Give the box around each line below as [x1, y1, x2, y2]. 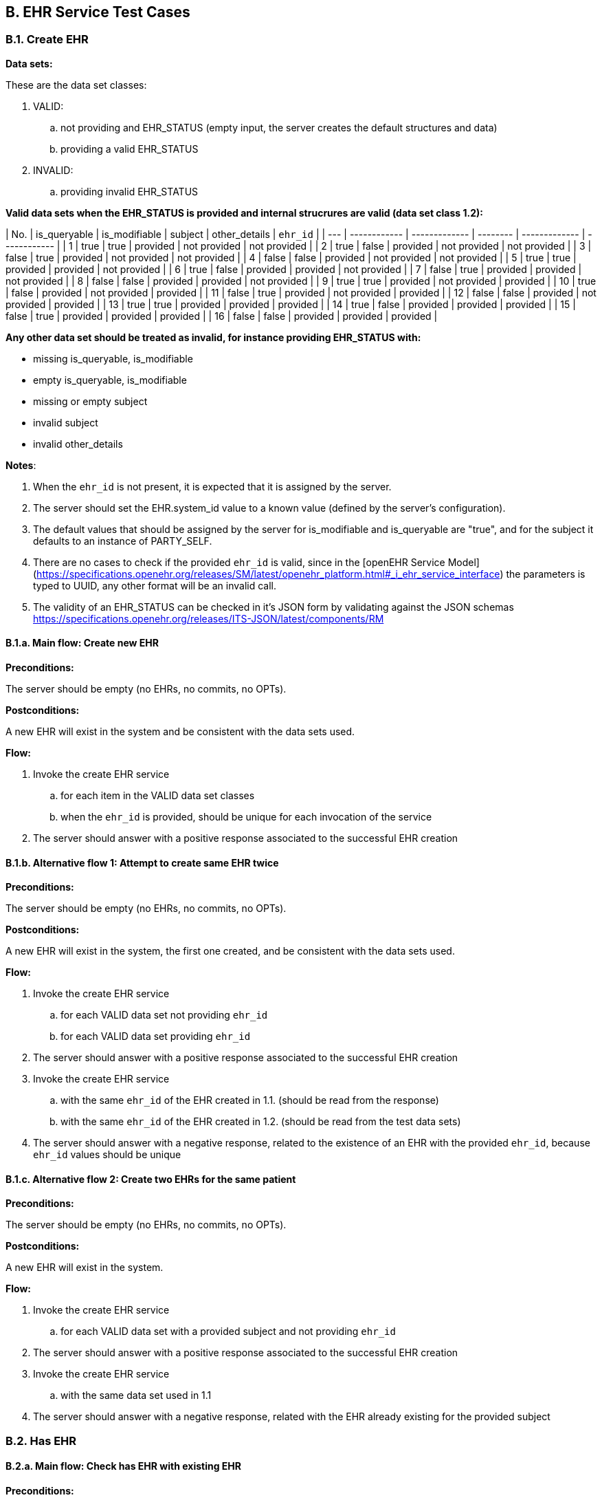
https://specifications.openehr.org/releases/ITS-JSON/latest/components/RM [33, 612, 384, 624]
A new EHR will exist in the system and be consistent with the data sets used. [5, 726, 355, 738]
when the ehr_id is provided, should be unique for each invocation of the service [60, 811, 432, 823]
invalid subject [33, 416, 98, 428]
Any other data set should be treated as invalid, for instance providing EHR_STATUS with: [5, 331, 421, 343]
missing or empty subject [33, 395, 148, 407]
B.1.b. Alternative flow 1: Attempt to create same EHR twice [5, 856, 279, 869]
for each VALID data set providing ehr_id [60, 1030, 251, 1043]
